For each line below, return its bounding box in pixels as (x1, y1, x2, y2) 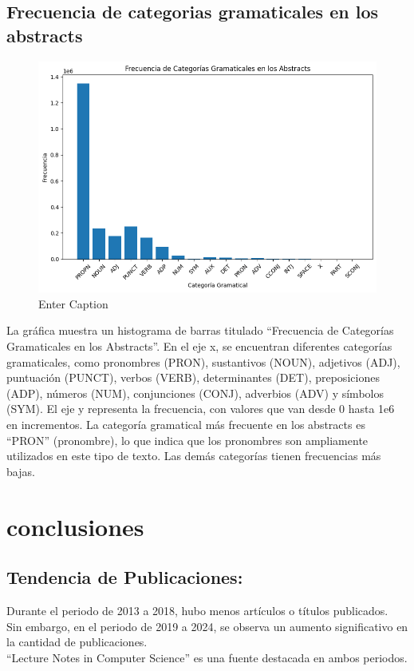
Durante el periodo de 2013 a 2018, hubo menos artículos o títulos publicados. (6, 602, 388, 618)
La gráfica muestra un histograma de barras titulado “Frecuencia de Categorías (6, 322, 394, 339)
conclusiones (6, 510, 144, 542)
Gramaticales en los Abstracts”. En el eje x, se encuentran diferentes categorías (6, 338, 392, 355)
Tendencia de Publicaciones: (6, 565, 243, 590)
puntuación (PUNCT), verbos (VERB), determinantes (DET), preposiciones (6, 369, 380, 386)
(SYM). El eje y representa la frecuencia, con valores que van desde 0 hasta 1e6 (6, 400, 395, 417)
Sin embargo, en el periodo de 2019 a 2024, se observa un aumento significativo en (6, 617, 408, 634)
